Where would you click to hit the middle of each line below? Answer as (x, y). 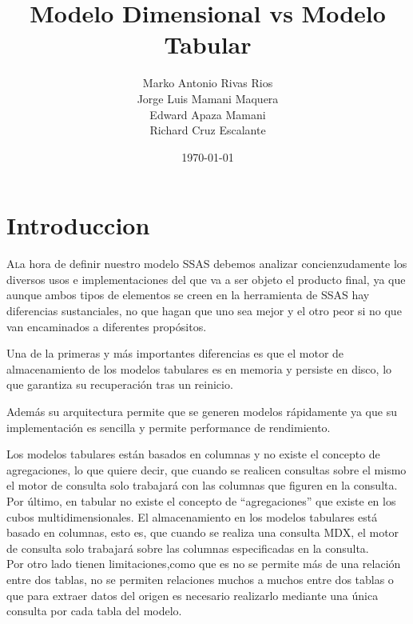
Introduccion (78, 225)
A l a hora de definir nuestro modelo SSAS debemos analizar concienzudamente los (207, 264)
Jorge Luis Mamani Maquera (208, 98)
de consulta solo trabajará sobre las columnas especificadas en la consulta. (188, 548)
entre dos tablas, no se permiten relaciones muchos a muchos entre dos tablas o (200, 579)
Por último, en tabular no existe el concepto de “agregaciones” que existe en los (201, 500)
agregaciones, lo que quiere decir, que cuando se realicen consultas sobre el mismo (206, 469)
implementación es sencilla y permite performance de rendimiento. (169, 427)
